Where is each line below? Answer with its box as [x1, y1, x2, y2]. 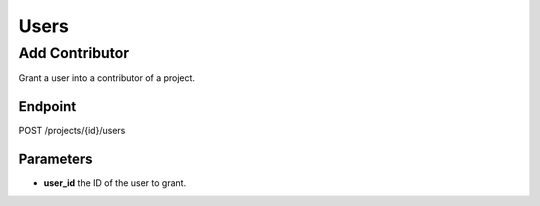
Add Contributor [18, 44, 130, 62]
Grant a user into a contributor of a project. [18, 72, 195, 84]
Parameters [18, 151, 93, 168]
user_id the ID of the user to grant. [43, 177, 187, 189]
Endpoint [18, 98, 77, 115]
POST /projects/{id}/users [18, 125, 126, 137]
